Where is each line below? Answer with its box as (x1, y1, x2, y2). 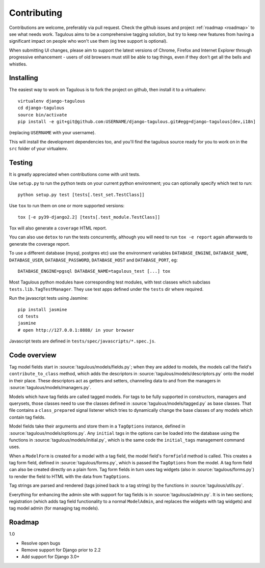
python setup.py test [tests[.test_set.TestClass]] (18, 192, 145, 198)
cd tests (18, 313, 39, 319)
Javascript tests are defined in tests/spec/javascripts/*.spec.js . (9, 338, 156, 344)
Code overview (9, 351, 56, 359)
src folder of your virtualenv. (9, 145, 68, 152)
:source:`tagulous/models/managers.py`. (9, 385, 92, 391)
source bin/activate (18, 112, 67, 117)
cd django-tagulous (18, 105, 65, 111)
